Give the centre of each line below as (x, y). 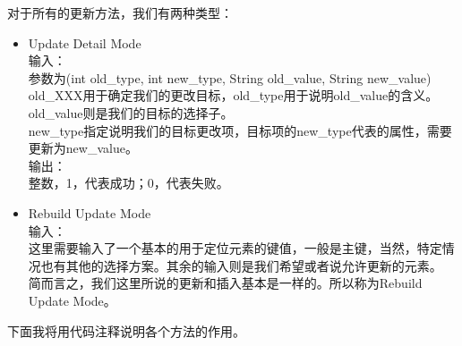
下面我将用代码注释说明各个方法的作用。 (126, 330)
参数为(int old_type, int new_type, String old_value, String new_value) (230, 77)
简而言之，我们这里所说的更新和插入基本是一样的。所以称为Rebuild (225, 283)
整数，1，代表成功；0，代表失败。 (128, 183)
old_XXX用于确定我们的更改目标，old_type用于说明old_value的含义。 (233, 95)
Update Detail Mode (85, 42)
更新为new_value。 (83, 148)
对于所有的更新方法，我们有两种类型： (120, 13)
